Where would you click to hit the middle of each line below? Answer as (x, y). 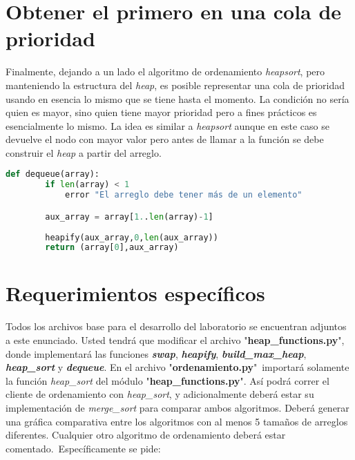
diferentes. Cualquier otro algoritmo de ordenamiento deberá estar (146, 435)
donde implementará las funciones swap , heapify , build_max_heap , (156, 353)
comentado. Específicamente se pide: (83, 448)
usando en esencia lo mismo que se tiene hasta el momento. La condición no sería (177, 98)
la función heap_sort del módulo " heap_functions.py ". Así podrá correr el (167, 380)
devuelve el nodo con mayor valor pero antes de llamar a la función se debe (165, 139)
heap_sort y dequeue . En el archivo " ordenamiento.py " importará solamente (177, 367)
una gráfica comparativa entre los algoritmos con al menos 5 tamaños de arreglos (177, 421)
